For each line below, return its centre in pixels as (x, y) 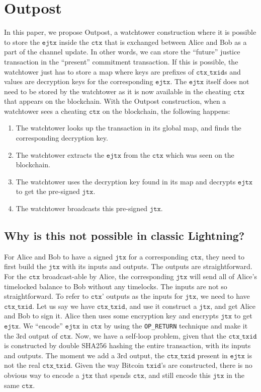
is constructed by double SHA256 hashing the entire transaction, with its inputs (127, 345)
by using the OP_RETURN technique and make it (176, 325)
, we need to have (223, 296)
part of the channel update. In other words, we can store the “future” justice (122, 52)
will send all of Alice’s (223, 276)
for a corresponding (158, 256)
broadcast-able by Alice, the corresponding (108, 276)
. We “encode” (41, 325)
